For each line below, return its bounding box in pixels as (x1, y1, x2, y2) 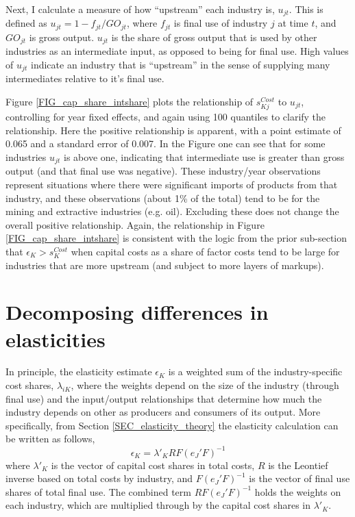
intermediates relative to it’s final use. (5, 71, 164, 86)
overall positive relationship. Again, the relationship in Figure (5, 217, 265, 231)
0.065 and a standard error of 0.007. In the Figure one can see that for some (5, 136, 326, 151)
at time (278, 16, 308, 30)
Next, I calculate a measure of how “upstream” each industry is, (5, 2, 275, 16)
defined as (5, 16, 47, 30)
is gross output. (29, 29, 95, 44)
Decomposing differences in (5, 298, 269, 326)
